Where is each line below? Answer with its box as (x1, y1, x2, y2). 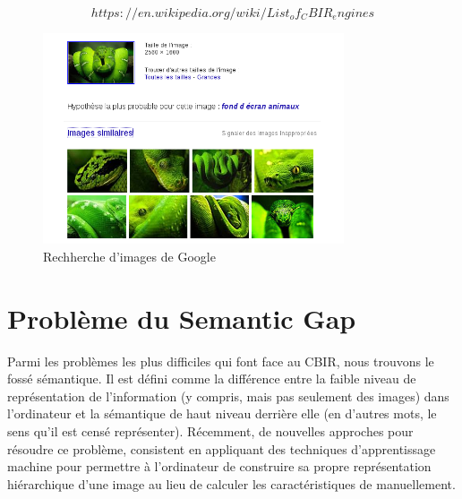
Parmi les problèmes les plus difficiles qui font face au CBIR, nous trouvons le (7, 351, 434, 370)
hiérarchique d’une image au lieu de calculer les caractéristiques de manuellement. (7, 474, 456, 493)
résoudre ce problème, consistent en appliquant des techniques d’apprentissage (7, 439, 436, 458)
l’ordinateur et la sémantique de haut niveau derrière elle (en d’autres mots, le (7, 404, 437, 423)
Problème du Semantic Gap (7, 299, 356, 336)
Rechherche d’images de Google (43, 246, 216, 265)
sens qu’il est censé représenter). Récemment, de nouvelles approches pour (7, 421, 414, 440)
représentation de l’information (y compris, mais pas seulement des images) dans (7, 386, 449, 405)
